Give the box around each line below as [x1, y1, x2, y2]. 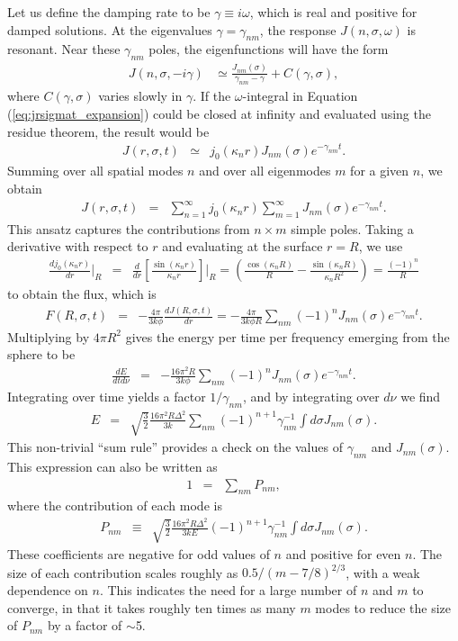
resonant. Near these [7, 40, 121, 59]
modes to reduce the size [315, 598, 452, 617]
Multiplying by [7, 327, 90, 346]
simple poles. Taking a [291, 219, 414, 238]
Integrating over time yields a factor [7, 386, 206, 405]
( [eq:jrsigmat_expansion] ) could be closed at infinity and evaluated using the [7, 104, 431, 122]
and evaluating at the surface [162, 237, 323, 256]
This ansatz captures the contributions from [7, 219, 250, 238]
